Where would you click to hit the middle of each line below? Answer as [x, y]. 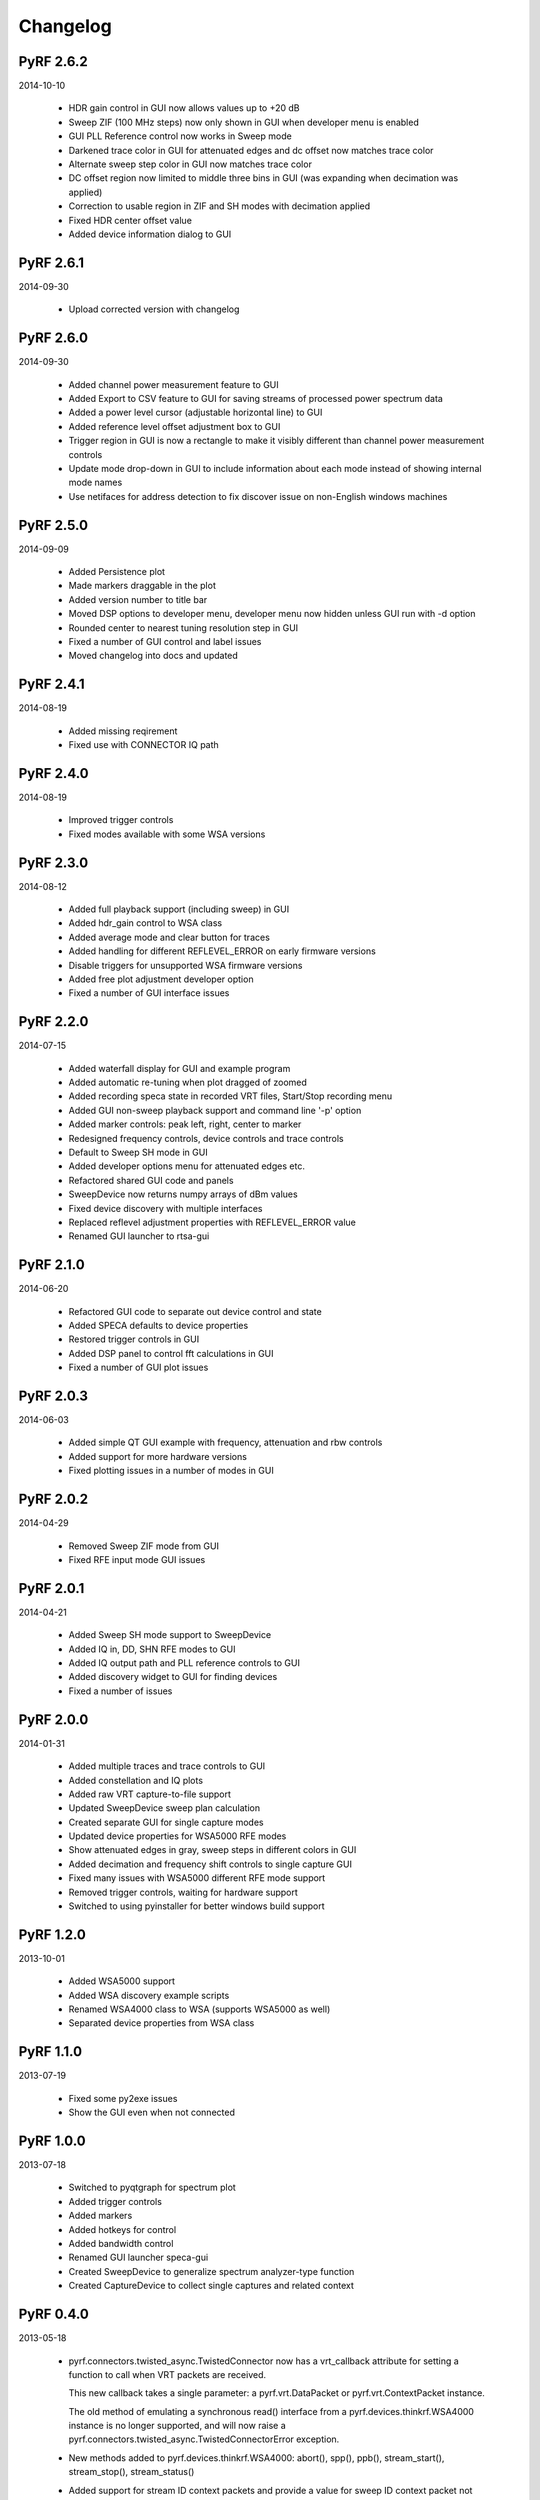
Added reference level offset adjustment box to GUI [174, 426]
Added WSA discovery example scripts [149, 1995]
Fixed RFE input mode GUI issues [137, 1559]
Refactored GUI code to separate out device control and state [195, 1311]
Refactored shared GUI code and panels [151, 1180]
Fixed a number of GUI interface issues [149, 993]
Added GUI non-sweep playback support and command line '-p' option [215, 1110]
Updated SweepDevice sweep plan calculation [164, 1808]
